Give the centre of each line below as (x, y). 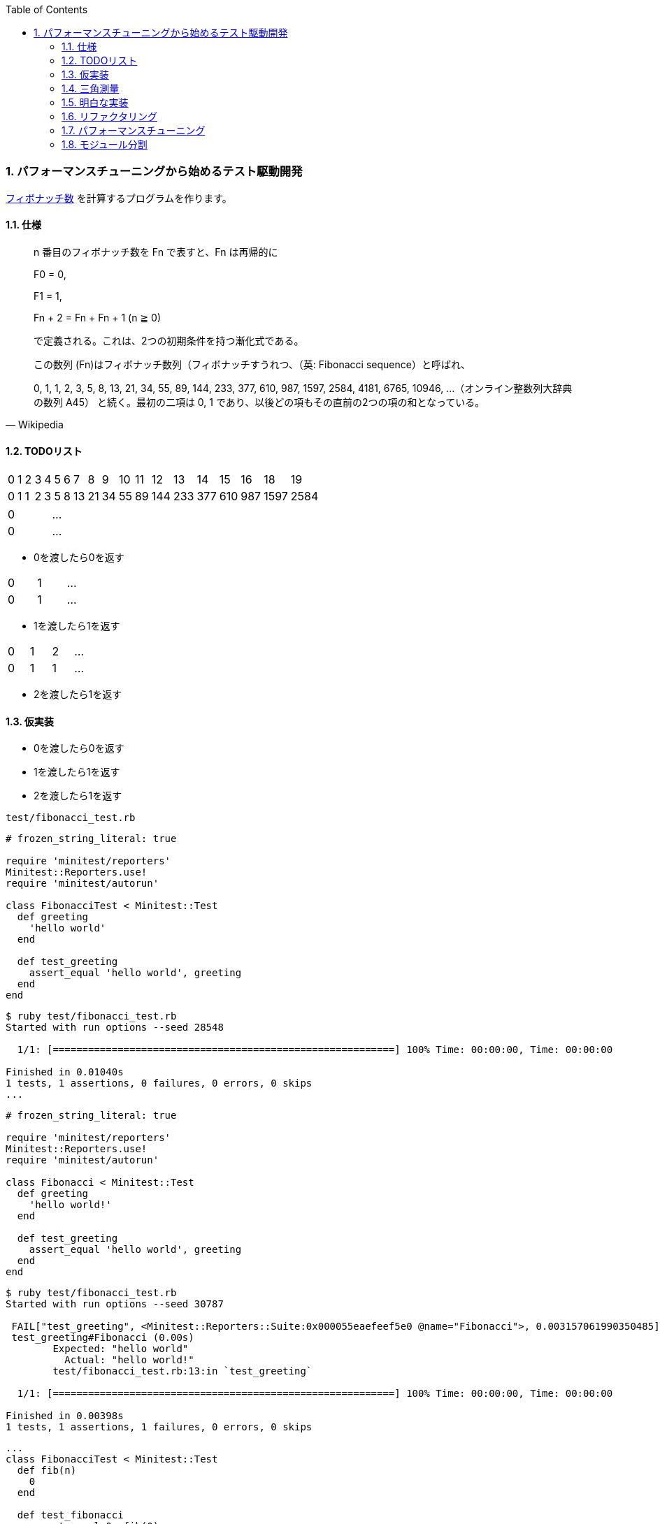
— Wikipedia (35, 424)
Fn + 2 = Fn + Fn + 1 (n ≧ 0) (98, 317)
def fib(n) (47, 1471)
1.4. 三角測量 (91, 88)
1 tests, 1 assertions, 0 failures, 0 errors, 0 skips (159, 1083)
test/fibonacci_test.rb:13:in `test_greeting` (182, 1371)
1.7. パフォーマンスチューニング (134, 130)
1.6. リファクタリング (109, 116)
